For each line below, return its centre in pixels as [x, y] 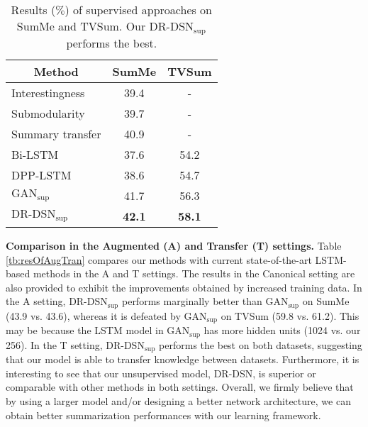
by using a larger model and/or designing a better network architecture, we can [178, 400]
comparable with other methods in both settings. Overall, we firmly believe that [180, 387]
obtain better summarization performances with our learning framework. [163, 415]
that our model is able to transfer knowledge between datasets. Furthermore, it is [183, 359]
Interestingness [48, 92]
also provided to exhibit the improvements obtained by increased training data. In [184, 287]
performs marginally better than [192, 301]
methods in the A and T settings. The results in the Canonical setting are [194, 273]
